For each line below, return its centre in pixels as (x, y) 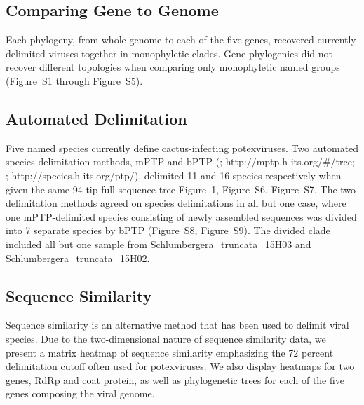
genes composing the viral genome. (80, 393)
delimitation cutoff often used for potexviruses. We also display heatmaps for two (180, 366)
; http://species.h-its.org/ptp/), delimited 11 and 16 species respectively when (174, 175)
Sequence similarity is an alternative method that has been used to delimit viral (177, 325)
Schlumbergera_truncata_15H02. (78, 258)
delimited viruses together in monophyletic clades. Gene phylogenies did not (169, 53)
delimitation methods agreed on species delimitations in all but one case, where (176, 203)
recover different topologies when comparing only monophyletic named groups (173, 67)
